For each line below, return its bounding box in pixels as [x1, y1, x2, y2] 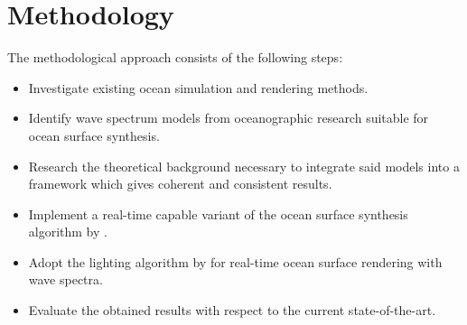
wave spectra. [28, 270, 103, 289]
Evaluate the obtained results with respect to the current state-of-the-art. [28, 301, 436, 320]
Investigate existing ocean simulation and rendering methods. [28, 78, 369, 97]
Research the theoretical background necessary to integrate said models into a [28, 156, 460, 175]
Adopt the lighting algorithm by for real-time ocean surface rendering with [28, 252, 443, 271]
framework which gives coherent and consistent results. [28, 174, 332, 193]
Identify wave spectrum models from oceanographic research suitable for [28, 108, 429, 127]
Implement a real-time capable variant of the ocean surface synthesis [28, 204, 408, 223]
